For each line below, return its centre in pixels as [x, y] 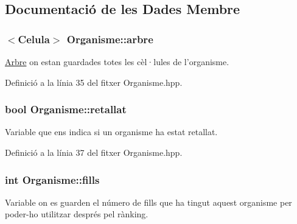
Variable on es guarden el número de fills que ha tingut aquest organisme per [148, 202]
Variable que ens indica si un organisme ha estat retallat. [111, 132]
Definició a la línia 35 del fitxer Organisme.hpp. [94, 82]
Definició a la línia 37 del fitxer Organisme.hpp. [94, 152]
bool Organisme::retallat [66, 109]
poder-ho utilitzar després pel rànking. [77, 214]
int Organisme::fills [52, 179]
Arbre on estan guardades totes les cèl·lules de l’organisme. [117, 61]
